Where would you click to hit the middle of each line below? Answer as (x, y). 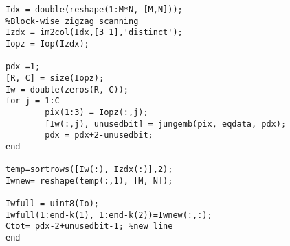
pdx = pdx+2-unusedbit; (99, 135)
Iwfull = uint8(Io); (53, 204)
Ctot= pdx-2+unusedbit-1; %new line (89, 226)
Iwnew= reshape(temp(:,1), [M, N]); (89, 181)
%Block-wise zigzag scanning (72, 21)
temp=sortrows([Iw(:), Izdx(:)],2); (89, 170)
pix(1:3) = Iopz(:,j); (97, 112)
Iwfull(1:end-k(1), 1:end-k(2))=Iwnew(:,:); (109, 215)
